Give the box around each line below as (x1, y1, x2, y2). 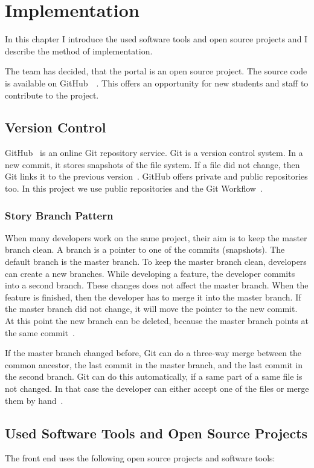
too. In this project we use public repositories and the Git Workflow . (5, 182, 263, 195)
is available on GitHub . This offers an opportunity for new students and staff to (5, 76, 309, 89)
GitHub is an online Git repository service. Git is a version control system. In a (5, 146, 303, 159)
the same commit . (5, 326, 75, 339)
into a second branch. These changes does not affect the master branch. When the (5, 279, 309, 291)
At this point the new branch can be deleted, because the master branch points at (5, 314, 309, 327)
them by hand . (5, 394, 63, 406)
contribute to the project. (5, 88, 99, 101)
